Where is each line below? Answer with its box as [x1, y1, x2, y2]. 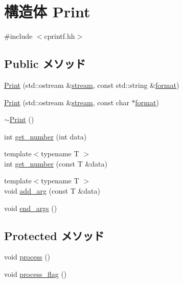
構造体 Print [4, 1, 90, 22]
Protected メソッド [4, 227, 104, 243]
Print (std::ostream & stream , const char [4, 97, 129, 107]
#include [4, 31, 33, 41]
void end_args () [4, 202, 57, 213]
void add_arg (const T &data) [4, 185, 100, 196]
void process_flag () [4, 269, 67, 279]
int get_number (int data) [4, 131, 87, 141]
